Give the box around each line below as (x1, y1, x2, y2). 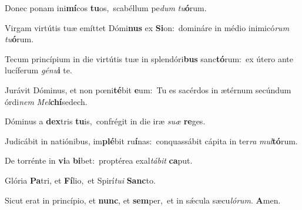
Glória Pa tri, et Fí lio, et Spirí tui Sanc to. (5, 174, 156, 186)
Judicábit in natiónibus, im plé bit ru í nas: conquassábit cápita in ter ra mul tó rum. (5, 134, 298, 147)
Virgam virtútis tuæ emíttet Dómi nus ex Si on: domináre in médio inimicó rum (5, 21, 290, 33)
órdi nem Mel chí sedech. (5, 95, 88, 107)
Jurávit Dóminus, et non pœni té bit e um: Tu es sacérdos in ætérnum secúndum (5, 83, 291, 96)
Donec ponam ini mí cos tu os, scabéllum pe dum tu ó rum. (5, 2, 207, 13)
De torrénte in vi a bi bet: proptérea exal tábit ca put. (5, 154, 193, 167)
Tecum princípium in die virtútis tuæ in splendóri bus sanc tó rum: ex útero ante (5, 52, 293, 65)
